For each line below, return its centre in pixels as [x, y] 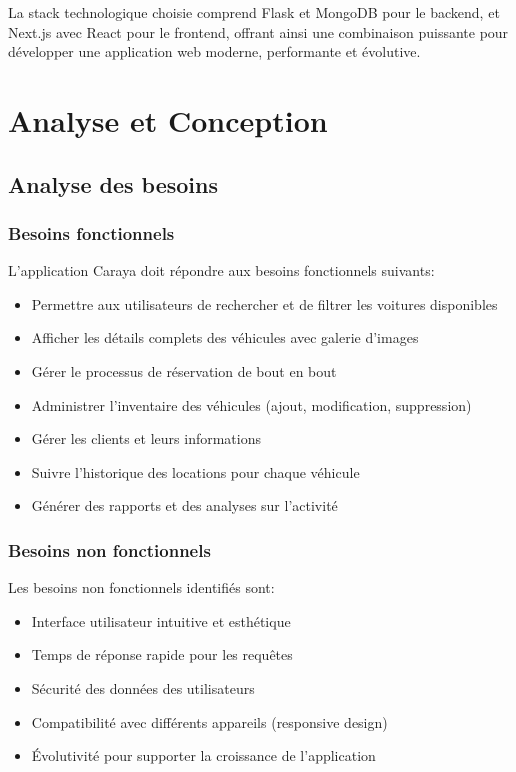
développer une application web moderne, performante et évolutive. [214, 51]
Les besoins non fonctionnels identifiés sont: [141, 587]
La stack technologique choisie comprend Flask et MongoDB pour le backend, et [254, 12]
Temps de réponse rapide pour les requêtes [162, 654]
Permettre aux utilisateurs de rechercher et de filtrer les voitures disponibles [264, 303]
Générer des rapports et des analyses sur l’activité [184, 505]
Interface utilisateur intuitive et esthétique [161, 620]
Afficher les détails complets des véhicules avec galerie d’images [225, 337]
